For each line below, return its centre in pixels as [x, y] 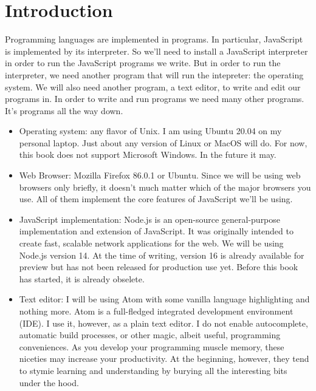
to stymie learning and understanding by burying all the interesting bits [153, 370]
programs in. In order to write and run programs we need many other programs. [155, 99]
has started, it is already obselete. [82, 278]
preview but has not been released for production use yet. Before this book [159, 267]
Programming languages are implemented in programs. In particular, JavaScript [154, 39]
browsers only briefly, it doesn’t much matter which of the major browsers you [165, 187]
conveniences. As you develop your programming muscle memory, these [152, 346]
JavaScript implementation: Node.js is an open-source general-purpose [150, 219]
